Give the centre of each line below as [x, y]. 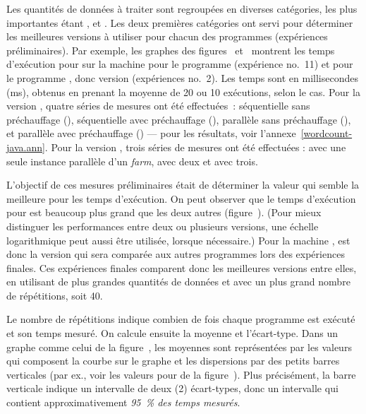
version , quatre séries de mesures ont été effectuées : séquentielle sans [158, 106]
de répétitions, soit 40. [55, 295]
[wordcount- [327, 133]
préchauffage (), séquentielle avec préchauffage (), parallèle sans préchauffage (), [179, 119]
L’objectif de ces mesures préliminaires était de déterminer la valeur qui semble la [183, 185]
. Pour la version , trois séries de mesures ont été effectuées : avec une [195, 147]
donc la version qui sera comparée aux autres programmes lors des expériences [176, 254]
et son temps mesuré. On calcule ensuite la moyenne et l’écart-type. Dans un [172, 333]
